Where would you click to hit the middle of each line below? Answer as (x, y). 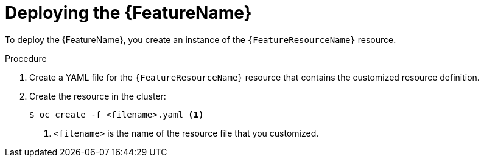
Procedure (26, 58)
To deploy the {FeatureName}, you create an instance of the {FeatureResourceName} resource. (201, 39)
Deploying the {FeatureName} (128, 13)
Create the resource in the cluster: (98, 96)
